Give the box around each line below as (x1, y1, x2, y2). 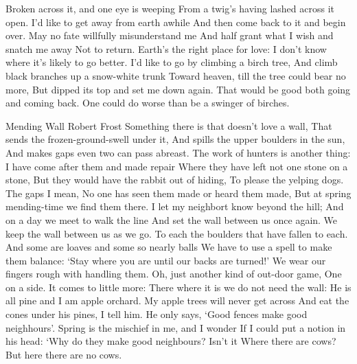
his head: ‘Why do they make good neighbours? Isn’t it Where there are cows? (5, 334, 336, 348)
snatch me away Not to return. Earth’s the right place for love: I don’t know (5, 41, 327, 56)
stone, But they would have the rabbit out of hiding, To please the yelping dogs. (5, 172, 344, 187)
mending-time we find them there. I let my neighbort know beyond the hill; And (5, 199, 344, 214)
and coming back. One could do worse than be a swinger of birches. (5, 95, 290, 110)
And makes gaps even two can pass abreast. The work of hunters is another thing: (5, 145, 351, 159)
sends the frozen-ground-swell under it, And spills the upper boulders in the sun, (5, 132, 345, 146)
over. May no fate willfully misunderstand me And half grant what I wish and (5, 28, 334, 43)
